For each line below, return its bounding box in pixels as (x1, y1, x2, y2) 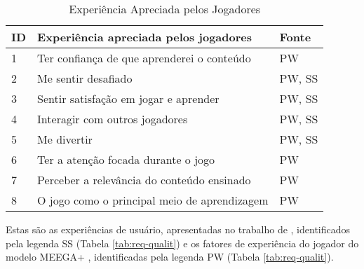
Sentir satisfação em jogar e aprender (37, 90, 220, 106)
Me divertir (37, 131, 93, 147)
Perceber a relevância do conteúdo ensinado (37, 172, 251, 188)
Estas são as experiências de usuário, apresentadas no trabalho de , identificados (6, 222, 351, 236)
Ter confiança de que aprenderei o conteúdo (37, 50, 251, 66)
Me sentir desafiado (37, 70, 133, 86)
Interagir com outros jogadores (37, 111, 188, 127)
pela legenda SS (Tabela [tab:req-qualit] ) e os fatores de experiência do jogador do (6, 235, 359, 250)
